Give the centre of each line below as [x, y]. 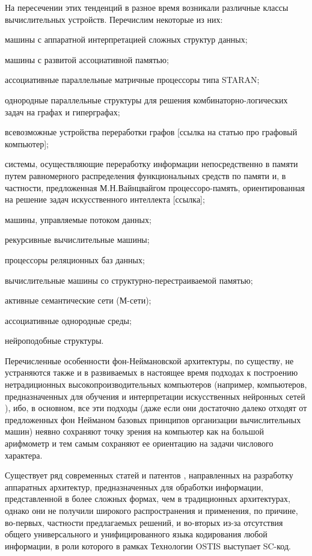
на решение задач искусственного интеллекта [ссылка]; [105, 199]
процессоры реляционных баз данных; [75, 259]
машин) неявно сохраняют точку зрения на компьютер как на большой [134, 431]
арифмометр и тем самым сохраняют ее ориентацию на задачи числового [139, 443]
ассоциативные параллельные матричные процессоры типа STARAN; [132, 80]
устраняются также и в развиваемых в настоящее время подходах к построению [151, 372]
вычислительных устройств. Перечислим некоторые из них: [114, 19]
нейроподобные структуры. [54, 341]
